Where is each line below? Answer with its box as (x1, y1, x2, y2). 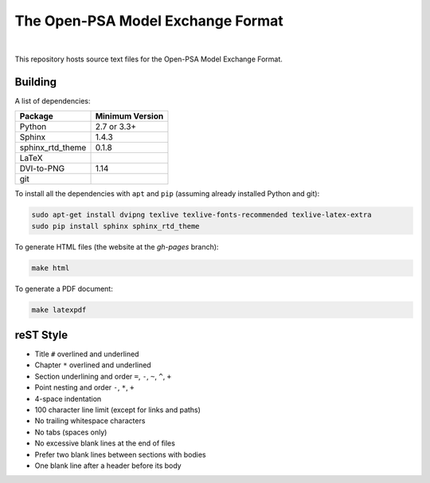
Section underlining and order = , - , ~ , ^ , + (34, 371, 171, 381)
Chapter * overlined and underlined (34, 360, 151, 370)
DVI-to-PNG (19, 163, 65, 175)
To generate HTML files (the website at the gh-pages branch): (14, 241, 219, 251)
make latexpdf (31, 305, 87, 314)
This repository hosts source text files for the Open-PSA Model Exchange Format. (14, 54, 283, 64)
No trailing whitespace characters (34, 416, 146, 426)
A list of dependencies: (14, 96, 91, 105)
